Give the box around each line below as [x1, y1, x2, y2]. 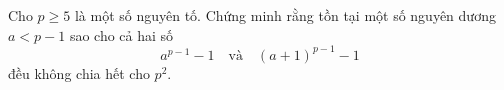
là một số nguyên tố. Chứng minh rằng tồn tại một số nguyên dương [74, 5, 496, 25]
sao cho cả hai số [69, 24, 174, 45]
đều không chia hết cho [8, 62, 150, 83]
